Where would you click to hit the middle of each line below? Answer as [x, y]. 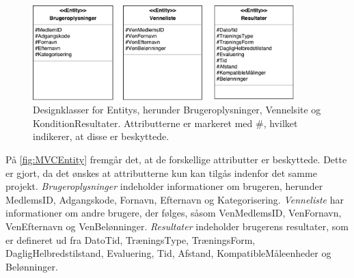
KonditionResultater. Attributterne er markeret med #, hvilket [165, 123]
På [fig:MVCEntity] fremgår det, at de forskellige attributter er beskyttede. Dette [176, 159]
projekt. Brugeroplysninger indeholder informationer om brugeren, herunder [164, 186]
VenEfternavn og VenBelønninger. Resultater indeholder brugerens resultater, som [177, 226]
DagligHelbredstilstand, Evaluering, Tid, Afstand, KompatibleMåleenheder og [168, 253]
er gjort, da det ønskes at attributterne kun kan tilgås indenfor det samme [161, 172]
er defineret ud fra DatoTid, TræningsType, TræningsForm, [131, 239]
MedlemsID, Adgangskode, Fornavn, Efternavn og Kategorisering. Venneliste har [175, 199]
